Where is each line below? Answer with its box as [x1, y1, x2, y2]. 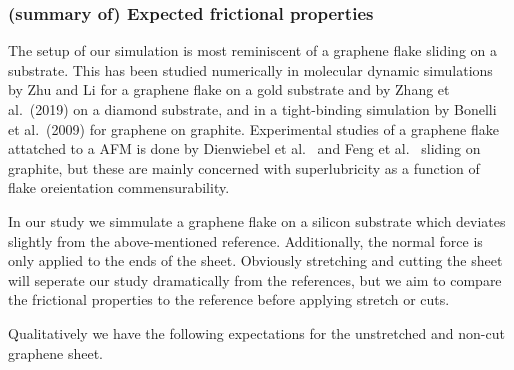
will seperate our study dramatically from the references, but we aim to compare [8, 269, 502, 290]
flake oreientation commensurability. [8, 177, 230, 198]
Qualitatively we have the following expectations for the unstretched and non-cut [8, 322, 505, 343]
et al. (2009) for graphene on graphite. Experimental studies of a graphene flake [8, 118, 499, 139]
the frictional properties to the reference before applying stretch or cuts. [8, 289, 450, 310]
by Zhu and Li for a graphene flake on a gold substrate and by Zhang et [8, 79, 450, 100]
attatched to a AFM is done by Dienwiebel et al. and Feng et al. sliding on [8, 138, 481, 159]
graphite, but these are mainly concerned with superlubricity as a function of [8, 157, 480, 178]
